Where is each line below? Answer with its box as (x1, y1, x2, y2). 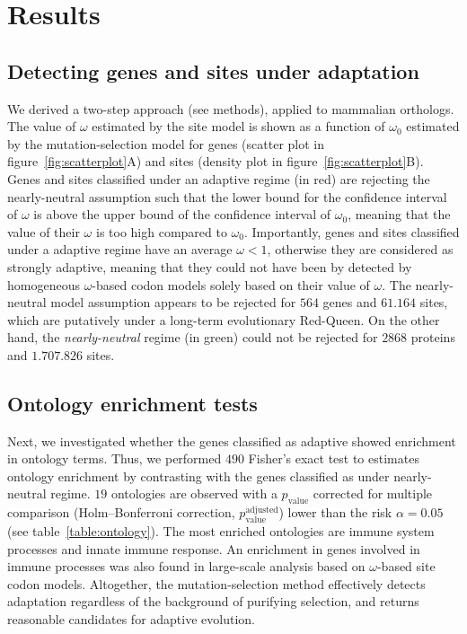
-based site (376, 557, 436, 576)
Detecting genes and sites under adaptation (7, 57, 419, 84)
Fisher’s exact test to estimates (248, 449, 419, 468)
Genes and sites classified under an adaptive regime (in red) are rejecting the (7, 169, 430, 188)
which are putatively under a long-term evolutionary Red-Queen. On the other (7, 310, 440, 329)
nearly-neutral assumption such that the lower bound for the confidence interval (7, 187, 447, 206)
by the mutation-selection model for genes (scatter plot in (7, 134, 325, 153)
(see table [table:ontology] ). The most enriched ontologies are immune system (7, 522, 435, 541)
